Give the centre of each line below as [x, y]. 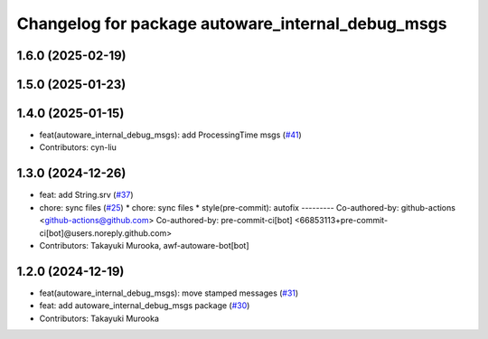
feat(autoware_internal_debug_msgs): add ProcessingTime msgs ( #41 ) [170, 135]
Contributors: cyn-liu [78, 147]
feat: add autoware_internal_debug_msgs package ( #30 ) [145, 306]
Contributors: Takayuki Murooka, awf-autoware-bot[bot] [144, 245]
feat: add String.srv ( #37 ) [87, 195]
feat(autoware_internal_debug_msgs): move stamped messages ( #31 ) [169, 293]
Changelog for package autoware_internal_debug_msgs [232, 24]
